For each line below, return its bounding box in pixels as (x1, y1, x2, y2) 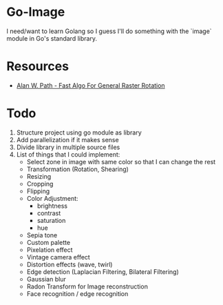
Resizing (26, 172, 52, 180)
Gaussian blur (26, 275, 66, 283)
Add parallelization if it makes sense (16, 135, 119, 144)
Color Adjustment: (26, 194, 78, 202)
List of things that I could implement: (16, 150, 120, 159)
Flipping (26, 187, 50, 195)
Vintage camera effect (26, 253, 90, 261)
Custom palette (26, 238, 70, 246)
